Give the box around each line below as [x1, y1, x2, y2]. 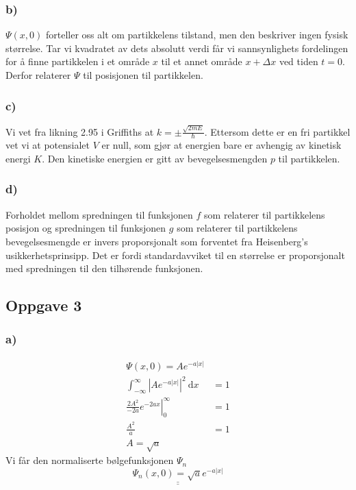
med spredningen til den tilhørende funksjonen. [5, 261, 203, 275]
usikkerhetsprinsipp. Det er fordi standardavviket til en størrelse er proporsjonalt [5, 247, 345, 262]
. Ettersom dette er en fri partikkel [204, 124, 351, 138]
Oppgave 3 [5, 295, 82, 316]
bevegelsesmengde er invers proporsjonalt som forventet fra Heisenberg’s [5, 234, 308, 248]
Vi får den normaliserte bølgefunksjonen [5, 453, 174, 467]
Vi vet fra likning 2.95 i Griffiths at [5, 124, 154, 138]
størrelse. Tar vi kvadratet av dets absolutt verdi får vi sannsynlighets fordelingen [5, 40, 348, 55]
